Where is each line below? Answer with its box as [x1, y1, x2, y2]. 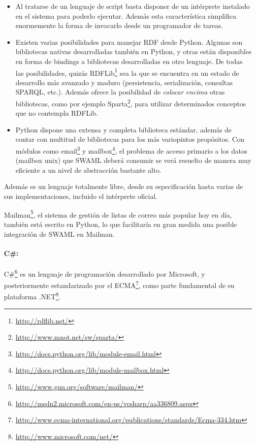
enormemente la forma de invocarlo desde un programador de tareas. [15, 20, 223, 31]
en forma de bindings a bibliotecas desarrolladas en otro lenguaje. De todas [15, 56, 243, 66]
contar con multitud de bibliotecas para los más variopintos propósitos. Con [15, 134, 245, 144]
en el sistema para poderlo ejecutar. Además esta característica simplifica [15, 10, 237, 21]
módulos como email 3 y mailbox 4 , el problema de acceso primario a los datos [15, 144, 248, 156]
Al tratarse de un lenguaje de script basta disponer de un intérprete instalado [15, 1, 250, 11]
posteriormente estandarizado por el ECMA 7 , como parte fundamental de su [4, 279, 235, 290]
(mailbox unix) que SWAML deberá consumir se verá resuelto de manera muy [15, 155, 252, 165]
